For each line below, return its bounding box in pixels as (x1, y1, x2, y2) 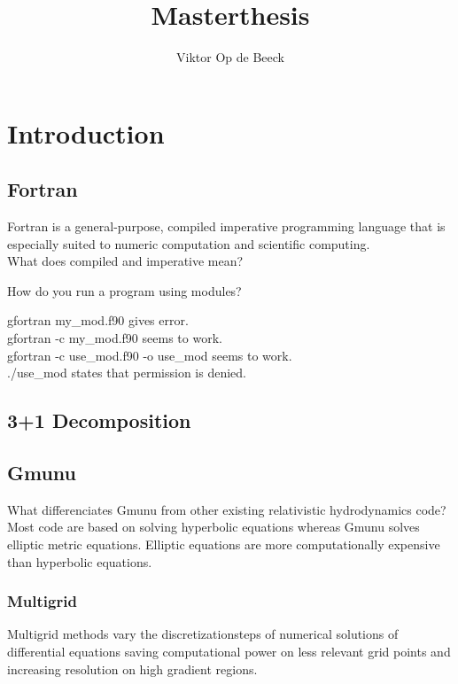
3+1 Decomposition (7, 407, 191, 434)
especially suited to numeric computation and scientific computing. (7, 234, 370, 253)
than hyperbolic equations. (7, 552, 152, 571)
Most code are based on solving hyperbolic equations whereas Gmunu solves (7, 517, 420, 536)
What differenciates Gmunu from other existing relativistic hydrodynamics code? (7, 500, 446, 518)
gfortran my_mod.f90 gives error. (7, 311, 189, 330)
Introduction (7, 114, 165, 151)
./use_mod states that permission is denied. (7, 363, 246, 382)
